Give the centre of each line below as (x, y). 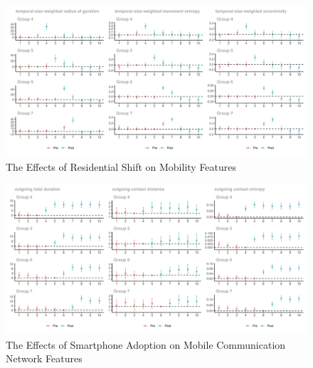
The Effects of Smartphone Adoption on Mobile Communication (146, 344)
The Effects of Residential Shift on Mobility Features (121, 166)
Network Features (44, 358)
